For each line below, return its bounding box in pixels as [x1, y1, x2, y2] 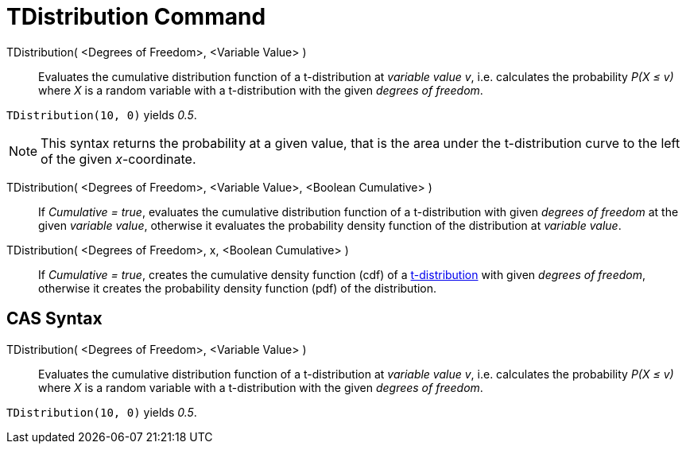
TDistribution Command [6, 3, 266, 30]
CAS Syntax [6, 308, 103, 329]
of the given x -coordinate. [41, 150, 196, 167]
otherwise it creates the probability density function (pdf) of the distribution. [38, 281, 437, 295]
